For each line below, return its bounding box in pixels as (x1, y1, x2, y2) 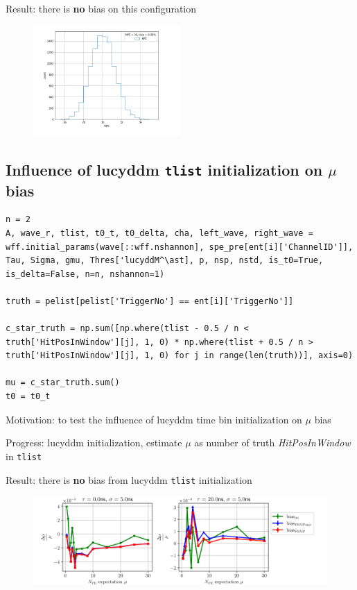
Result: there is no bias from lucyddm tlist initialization (6, 472, 252, 487)
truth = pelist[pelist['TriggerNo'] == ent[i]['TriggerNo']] (6, 296, 294, 306)
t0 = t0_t (6, 391, 51, 402)
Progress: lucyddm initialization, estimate (6, 435, 182, 450)
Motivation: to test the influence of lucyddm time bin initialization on (6, 412, 302, 426)
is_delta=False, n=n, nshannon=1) (6, 269, 165, 279)
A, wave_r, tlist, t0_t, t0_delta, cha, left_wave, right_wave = (6, 228, 313, 238)
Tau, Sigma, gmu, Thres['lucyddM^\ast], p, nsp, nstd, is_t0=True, (6, 255, 324, 266)
